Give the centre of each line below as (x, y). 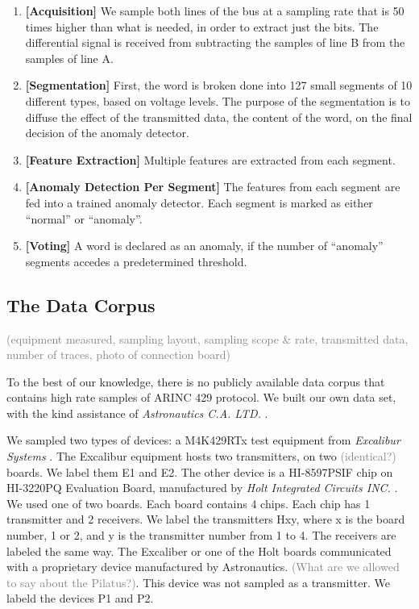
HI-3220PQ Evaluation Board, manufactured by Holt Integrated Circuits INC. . (202, 488)
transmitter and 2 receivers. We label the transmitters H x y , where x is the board (206, 519)
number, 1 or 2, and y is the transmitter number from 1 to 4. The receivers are (201, 535)
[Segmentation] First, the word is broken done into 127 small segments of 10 (219, 85)
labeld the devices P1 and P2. (80, 598)
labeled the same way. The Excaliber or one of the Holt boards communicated (199, 551)
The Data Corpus (81, 304)
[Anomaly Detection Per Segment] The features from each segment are (213, 187)
